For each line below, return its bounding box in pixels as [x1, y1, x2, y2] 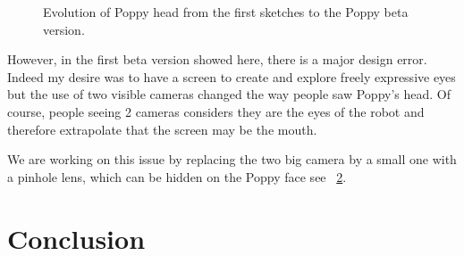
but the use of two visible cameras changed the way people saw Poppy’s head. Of [7, 85, 451, 103]
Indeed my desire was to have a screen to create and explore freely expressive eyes [7, 67, 456, 86]
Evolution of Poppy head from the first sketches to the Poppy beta [43, 3, 409, 21]
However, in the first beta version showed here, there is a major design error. [7, 50, 427, 69]
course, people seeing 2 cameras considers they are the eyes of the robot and [7, 102, 425, 120]
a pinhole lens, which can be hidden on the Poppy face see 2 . [7, 167, 347, 186]
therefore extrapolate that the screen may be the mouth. [7, 120, 317, 138]
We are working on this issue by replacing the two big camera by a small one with [7, 150, 457, 169]
